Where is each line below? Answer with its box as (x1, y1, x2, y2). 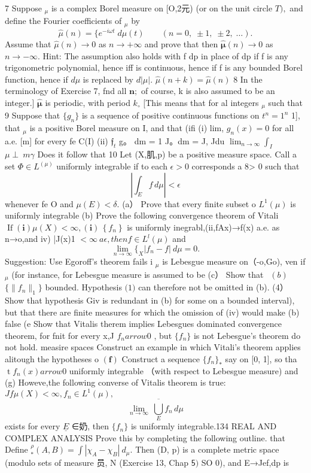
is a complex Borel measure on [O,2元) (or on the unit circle (51, 2, 273, 14)
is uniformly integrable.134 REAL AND (130, 420, 277, 432)
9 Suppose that (5, 109, 60, 122)
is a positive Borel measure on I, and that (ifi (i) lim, (29, 122, 224, 134)
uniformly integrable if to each (56, 160, 167, 172)
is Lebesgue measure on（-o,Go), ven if (162, 255, 306, 268)
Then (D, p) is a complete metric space (135, 443, 279, 456)
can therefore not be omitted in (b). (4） (138, 281, 288, 293)
